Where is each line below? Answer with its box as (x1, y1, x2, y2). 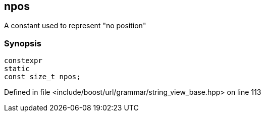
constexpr (4, 56, 42, 65)
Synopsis (4, 38, 41, 48)
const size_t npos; (4, 73, 81, 81)
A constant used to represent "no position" (4, 21, 146, 30)
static (4, 65, 30, 73)
